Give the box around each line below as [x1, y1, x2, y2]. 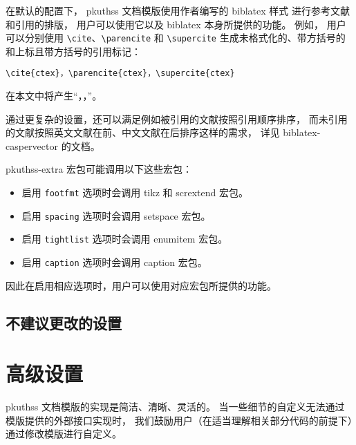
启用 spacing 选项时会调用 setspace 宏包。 [21, 208, 211, 223]
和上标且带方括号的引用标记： [6, 44, 141, 58]
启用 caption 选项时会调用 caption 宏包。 [21, 255, 207, 269]
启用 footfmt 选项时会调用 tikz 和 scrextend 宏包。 [21, 185, 248, 200]
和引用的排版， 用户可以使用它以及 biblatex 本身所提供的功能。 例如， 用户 [6, 17, 346, 31]
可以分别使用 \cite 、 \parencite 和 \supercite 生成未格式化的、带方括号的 [6, 30, 346, 45]
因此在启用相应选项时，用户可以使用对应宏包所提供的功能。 [6, 278, 277, 292]
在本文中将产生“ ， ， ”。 [6, 88, 102, 103]
